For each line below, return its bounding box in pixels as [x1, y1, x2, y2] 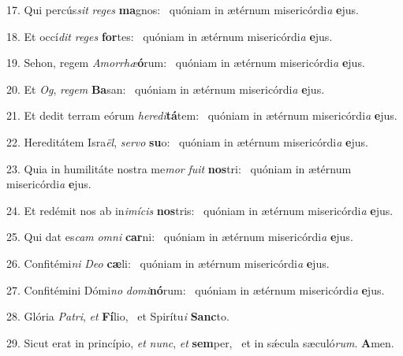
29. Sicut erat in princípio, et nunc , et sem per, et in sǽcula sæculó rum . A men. [6, 334, 394, 350]
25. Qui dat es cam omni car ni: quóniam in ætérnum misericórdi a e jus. [6, 228, 353, 245]
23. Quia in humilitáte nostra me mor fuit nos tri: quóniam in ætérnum [6, 160, 352, 176]
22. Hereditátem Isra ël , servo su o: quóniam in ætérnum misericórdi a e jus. [6, 133, 368, 150]
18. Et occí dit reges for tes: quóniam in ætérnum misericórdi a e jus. [6, 28, 333, 44]
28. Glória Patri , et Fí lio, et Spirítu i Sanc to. [6, 308, 229, 324]
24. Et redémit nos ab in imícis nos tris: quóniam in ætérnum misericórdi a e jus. [6, 202, 394, 218]
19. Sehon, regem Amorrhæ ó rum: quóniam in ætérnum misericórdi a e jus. [6, 54, 365, 71]
